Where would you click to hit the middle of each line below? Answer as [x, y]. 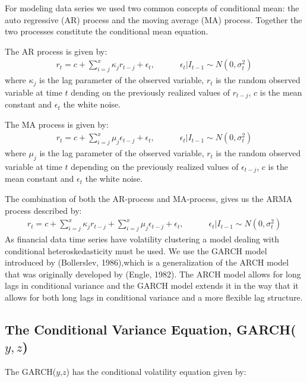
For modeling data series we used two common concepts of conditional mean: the [152, 8]
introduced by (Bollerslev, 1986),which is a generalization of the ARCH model [147, 262]
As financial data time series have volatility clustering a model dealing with [142, 239]
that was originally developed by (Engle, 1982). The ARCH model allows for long [153, 274]
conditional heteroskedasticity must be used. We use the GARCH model [136, 250]
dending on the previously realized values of [151, 92]
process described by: [43, 210]
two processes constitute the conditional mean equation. [107, 31]
